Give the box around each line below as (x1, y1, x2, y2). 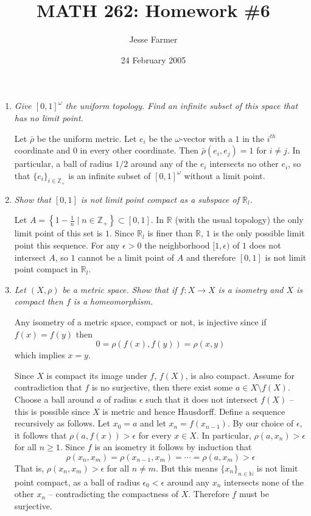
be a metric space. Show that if (62, 283, 177, 295)
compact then (14, 295, 63, 308)
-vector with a (180, 132, 232, 144)
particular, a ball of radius (14, 157, 113, 170)
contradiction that (14, 381, 82, 394)
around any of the (130, 157, 198, 170)
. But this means (156, 461, 218, 474)
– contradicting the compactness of (48, 487, 179, 500)
